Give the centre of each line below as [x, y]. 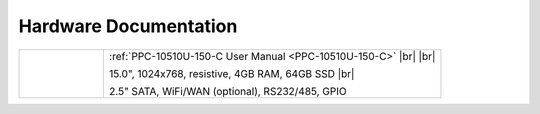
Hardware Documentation [128, 26]
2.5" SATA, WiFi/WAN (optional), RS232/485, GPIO [227, 91]
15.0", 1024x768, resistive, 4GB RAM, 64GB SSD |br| [231, 73]
